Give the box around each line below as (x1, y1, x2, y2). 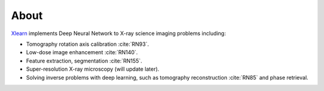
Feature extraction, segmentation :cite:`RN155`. (26, 57, 142, 64)
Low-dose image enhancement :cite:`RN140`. (26, 49, 138, 56)
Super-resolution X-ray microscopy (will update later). (26, 65, 160, 73)
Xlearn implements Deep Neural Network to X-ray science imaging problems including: (11, 30, 226, 37)
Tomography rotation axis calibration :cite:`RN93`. (26, 40, 149, 48)
